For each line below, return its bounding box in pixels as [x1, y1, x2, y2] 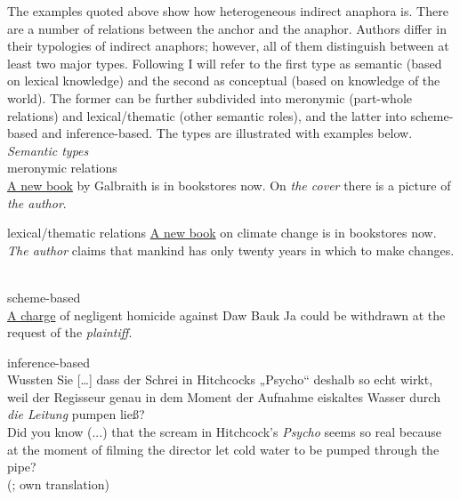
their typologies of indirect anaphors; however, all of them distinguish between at [7, 36, 449, 55]
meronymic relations [7, 158, 117, 177]
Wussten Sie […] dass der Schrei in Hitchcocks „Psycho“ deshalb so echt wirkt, [7, 370, 433, 389]
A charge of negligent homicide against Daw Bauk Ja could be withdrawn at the [7, 305, 446, 324]
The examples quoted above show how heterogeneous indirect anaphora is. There [7, 2, 448, 20]
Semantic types [7, 141, 89, 159]
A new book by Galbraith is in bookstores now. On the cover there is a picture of [7, 175, 451, 194]
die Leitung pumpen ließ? [7, 405, 145, 423]
